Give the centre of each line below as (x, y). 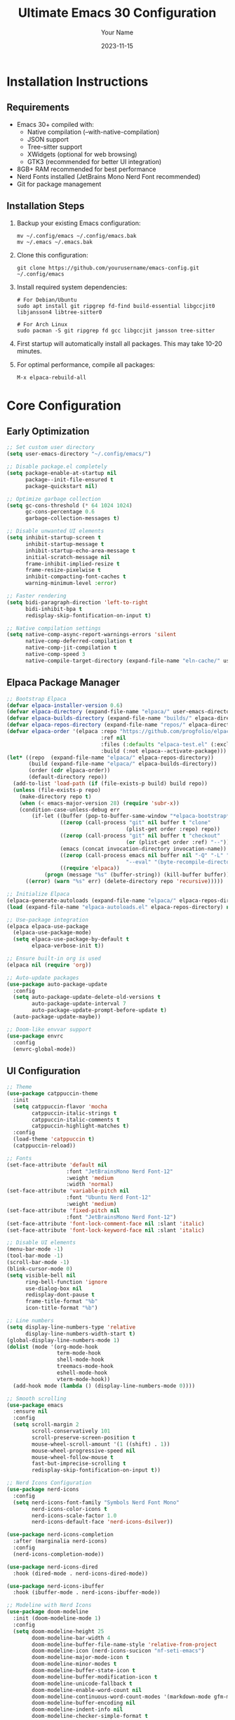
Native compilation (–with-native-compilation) (93, 132)
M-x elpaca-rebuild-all (52, 377)
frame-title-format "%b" (61, 1302)
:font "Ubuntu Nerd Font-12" (109, 1197)
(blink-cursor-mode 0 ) (40, 1269)
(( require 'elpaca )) (90, 868)
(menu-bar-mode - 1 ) (35, 1249)
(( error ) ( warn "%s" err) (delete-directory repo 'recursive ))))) (124, 882)
